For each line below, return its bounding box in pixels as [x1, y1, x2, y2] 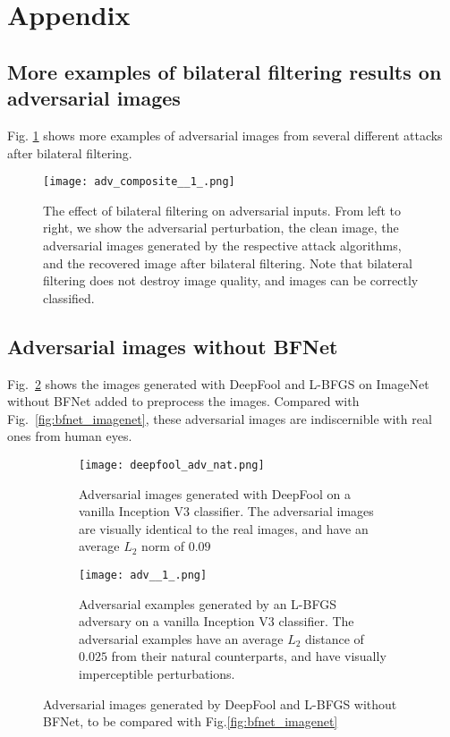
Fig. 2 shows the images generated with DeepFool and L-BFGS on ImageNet [7, 374, 429, 393]
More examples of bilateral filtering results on [7, 57, 442, 85]
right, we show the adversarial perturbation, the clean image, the [43, 218, 399, 237]
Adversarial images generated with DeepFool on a [79, 484, 351, 503]
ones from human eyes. [7, 427, 132, 445]
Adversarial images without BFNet [7, 332, 338, 360]
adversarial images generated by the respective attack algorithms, [43, 236, 402, 254]
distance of [305, 629, 364, 648]
